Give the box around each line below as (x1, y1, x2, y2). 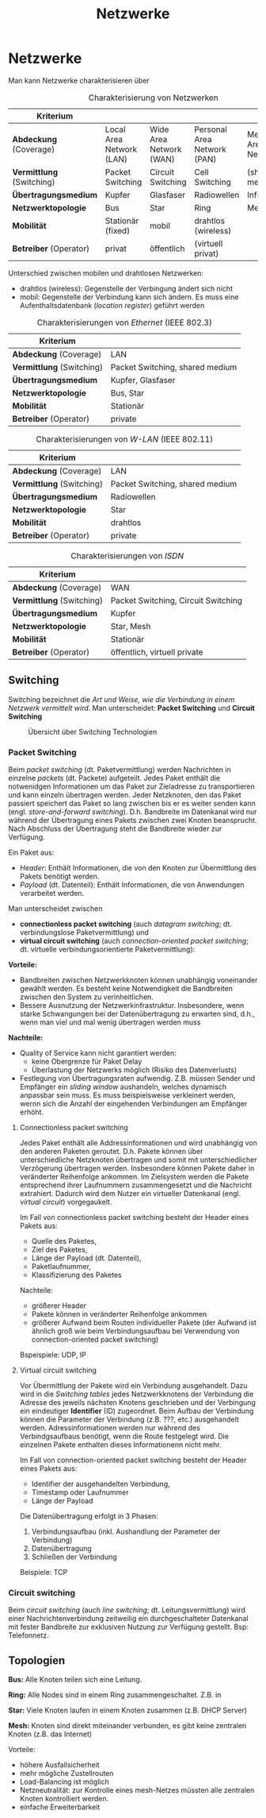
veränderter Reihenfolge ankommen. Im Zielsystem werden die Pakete (19, 1172, 249, 1182)
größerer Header (31, 1301, 87, 1310)
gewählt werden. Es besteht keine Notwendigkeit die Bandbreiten (19, 984, 234, 994)
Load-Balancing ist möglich (19, 1777, 109, 1787)
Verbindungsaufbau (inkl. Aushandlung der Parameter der (31, 1527, 221, 1537)
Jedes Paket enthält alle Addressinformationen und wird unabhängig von (19, 1138, 257, 1148)
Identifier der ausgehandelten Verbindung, (31, 1479, 170, 1489)
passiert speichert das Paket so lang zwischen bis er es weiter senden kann (8, 799, 256, 809)
